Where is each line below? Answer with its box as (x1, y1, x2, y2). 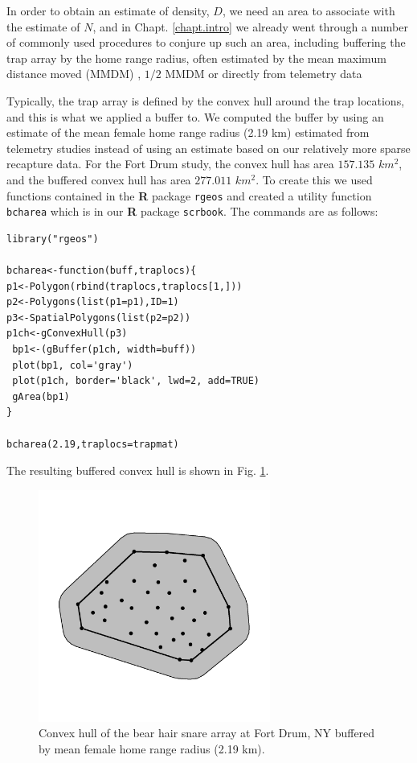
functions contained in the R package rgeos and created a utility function (6, 187, 372, 204)
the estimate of (6, 18, 80, 35)
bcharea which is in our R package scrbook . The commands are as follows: (6, 203, 378, 220)
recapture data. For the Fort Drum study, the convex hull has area (6, 155, 334, 172)
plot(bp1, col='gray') (12, 359, 133, 371)
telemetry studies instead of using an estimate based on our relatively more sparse (6, 139, 411, 156)
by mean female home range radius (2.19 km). (39, 740, 265, 757)
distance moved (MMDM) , (6, 65, 141, 82)
